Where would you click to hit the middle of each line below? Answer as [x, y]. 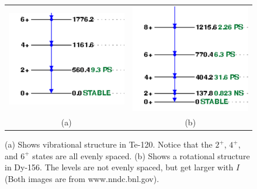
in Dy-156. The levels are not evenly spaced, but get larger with [119, 167]
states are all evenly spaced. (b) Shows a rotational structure [141, 155]
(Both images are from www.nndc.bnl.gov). [82, 178]
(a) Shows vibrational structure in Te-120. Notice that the [109, 144]
